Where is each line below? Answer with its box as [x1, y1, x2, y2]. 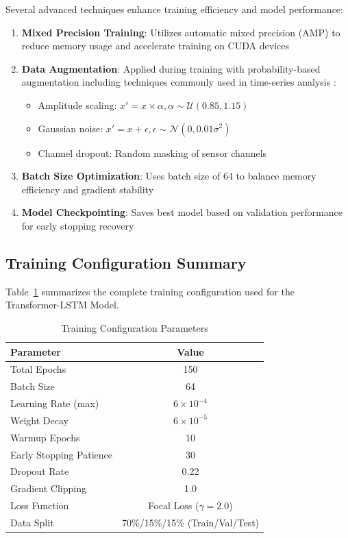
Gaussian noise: [38, 121, 103, 135]
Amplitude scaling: [38, 97, 117, 112]
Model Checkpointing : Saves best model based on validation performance [21, 205, 343, 219]
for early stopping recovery [21, 218, 134, 232]
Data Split [10, 515, 54, 529]
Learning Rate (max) [10, 396, 99, 411]
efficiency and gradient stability [21, 182, 154, 196]
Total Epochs [10, 362, 66, 376]
